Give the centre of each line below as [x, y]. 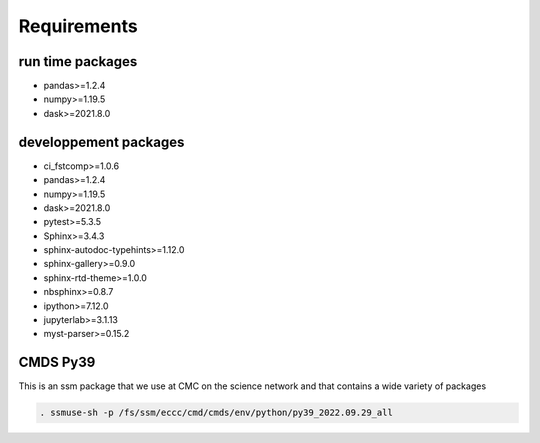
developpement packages [101, 141]
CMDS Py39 [57, 362]
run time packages [78, 61]
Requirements [78, 26]
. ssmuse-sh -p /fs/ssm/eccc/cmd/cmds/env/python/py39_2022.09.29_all [216, 413]
